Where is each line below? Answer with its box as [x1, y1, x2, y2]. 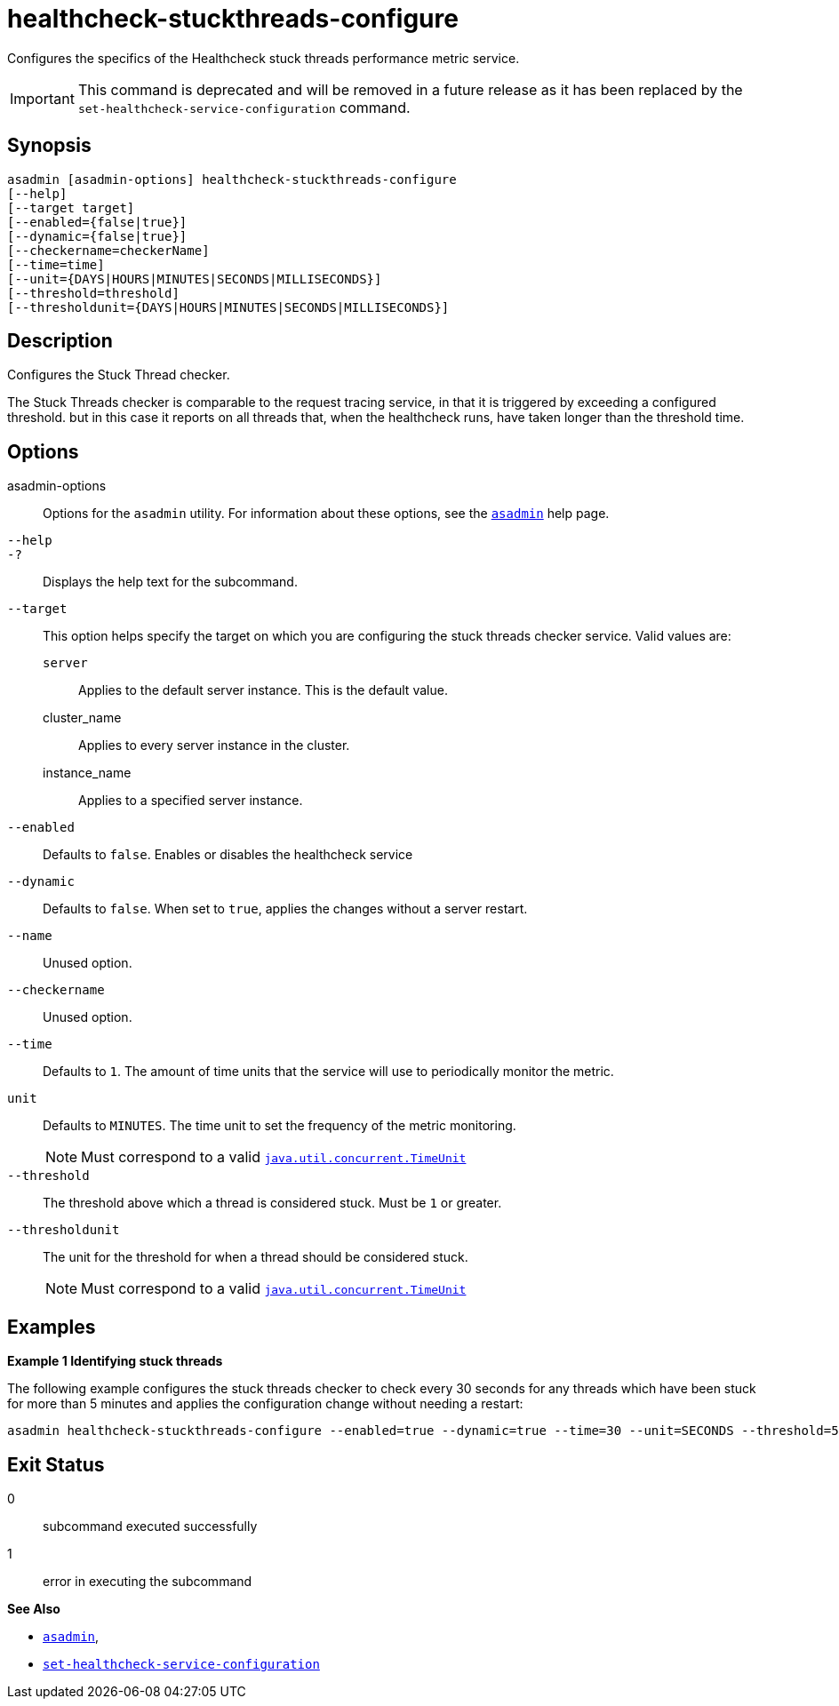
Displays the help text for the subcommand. [43, 574, 298, 590]
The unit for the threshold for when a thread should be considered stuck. [43, 1249, 468, 1265]
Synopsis [7, 134, 92, 157]
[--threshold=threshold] [7, 285, 180, 300]
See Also [7, 1600, 60, 1616]
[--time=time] [7, 257, 105, 272]
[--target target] [7, 200, 135, 215]
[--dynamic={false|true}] [7, 228, 188, 243]
